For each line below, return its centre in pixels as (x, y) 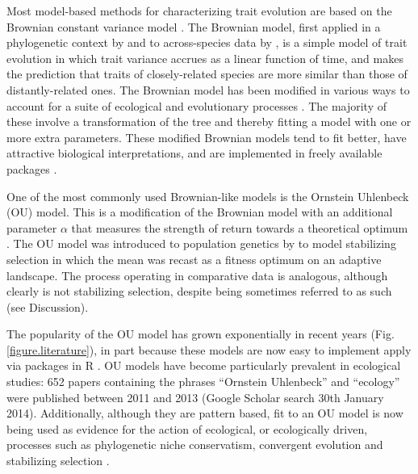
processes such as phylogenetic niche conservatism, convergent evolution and (195, 445)
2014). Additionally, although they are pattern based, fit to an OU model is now (205, 413)
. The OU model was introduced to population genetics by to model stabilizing (201, 243)
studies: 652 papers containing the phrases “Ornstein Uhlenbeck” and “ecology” (203, 382)
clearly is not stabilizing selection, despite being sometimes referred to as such (199, 291)
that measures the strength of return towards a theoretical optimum (240, 227)
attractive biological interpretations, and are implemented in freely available (194, 153)
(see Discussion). (48, 306)
